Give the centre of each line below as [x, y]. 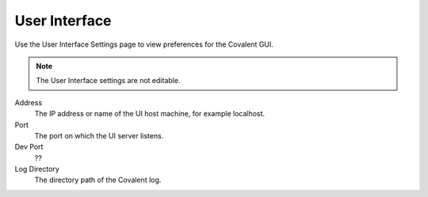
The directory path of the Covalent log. [98, 180]
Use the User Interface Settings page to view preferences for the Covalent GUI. [144, 44]
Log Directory [37, 169]
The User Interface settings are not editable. [108, 81]
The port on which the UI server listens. [99, 135]
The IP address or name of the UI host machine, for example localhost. [150, 114]
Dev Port [29, 147]
